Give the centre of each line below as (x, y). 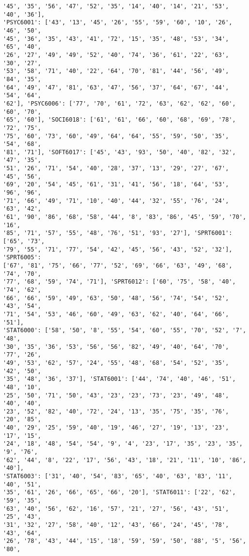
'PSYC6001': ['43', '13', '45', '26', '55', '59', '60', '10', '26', (118, 23)
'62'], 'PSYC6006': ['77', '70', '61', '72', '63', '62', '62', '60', (119, 103)
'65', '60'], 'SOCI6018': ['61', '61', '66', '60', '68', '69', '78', (119, 120)
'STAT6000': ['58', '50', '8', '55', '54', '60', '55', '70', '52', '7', (125, 331)
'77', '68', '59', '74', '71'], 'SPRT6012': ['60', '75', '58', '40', (119, 282)
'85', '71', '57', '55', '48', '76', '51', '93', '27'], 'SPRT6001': (118, 233)
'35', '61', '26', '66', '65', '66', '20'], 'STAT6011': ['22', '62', (119, 493)
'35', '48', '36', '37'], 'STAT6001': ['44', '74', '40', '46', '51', (119, 379)
